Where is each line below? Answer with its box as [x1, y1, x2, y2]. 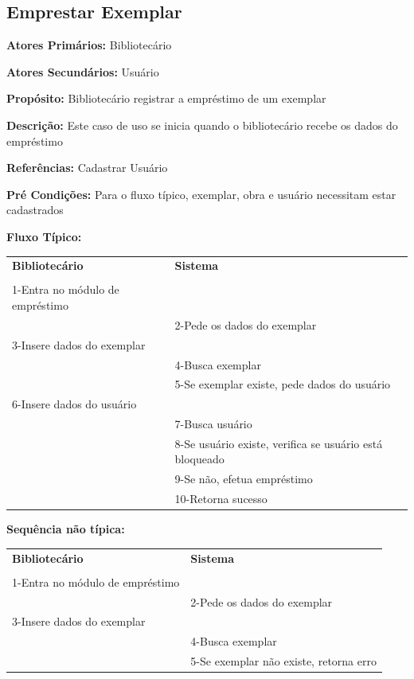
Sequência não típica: [6, 521, 125, 537]
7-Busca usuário [174, 416, 252, 432]
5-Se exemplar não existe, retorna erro [190, 653, 377, 669]
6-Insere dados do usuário [12, 396, 137, 412]
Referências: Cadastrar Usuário [6, 159, 168, 176]
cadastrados [6, 201, 64, 218]
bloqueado [174, 451, 225, 467]
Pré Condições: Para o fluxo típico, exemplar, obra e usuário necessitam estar [6, 185, 396, 202]
